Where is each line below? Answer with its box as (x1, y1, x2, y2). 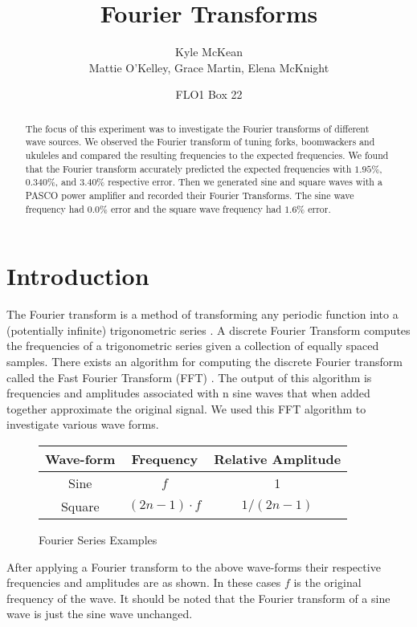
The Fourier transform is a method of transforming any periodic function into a (6, 306, 399, 323)
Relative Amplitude (214, 449, 341, 468)
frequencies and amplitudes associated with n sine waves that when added (6, 385, 370, 401)
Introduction (6, 259, 149, 292)
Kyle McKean (175, 43, 243, 60)
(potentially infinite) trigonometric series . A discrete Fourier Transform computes (6, 321, 411, 338)
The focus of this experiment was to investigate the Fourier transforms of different (25, 121, 370, 135)
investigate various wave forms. (6, 416, 159, 433)
